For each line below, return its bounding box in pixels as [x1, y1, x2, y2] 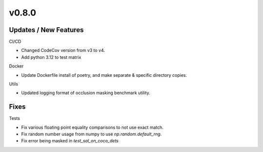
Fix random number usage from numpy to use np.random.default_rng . [21, 131, 162, 137]
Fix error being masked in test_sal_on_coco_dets [21, 138, 119, 144]
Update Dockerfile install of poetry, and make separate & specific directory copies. [21, 72, 188, 78]
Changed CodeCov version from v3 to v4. [21, 48, 105, 53]
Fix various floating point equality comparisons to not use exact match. [21, 124, 164, 130]
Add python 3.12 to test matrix [21, 54, 81, 60]
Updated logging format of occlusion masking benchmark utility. [21, 90, 150, 96]
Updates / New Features [9, 26, 84, 34]
